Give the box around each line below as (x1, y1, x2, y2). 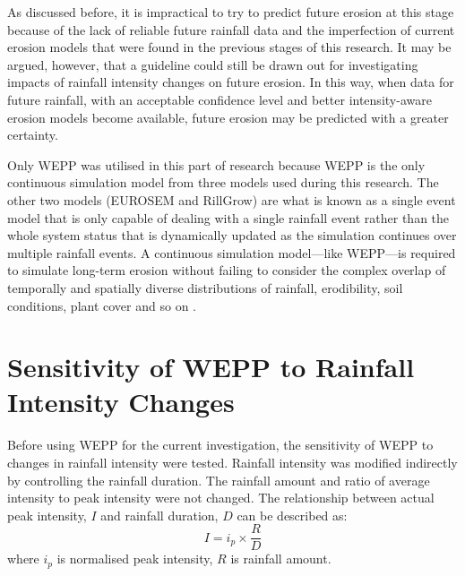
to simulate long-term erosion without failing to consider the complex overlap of (7, 261, 446, 279)
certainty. (7, 125, 58, 144)
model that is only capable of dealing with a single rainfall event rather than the (7, 208, 450, 227)
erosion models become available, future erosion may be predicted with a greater (7, 107, 449, 126)
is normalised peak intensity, (56, 549, 213, 568)
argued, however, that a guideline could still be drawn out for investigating (7, 55, 418, 73)
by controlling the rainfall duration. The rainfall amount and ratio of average (7, 470, 430, 489)
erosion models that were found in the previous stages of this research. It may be (7, 38, 452, 56)
